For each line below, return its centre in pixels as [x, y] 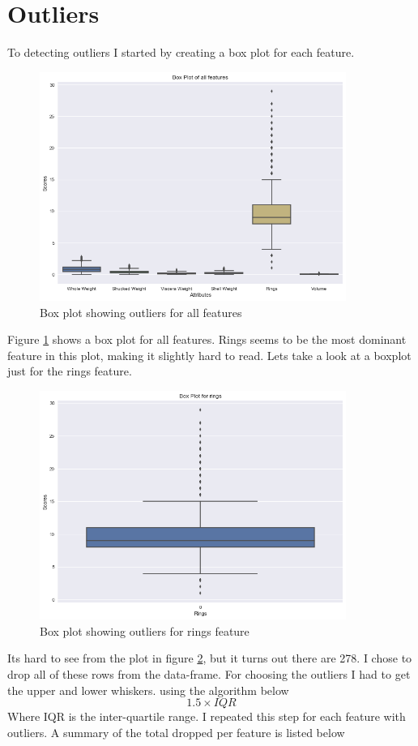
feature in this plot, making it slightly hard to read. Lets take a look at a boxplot [209, 355]
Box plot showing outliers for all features [141, 312]
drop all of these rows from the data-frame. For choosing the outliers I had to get [209, 674]
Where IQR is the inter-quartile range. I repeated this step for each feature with [207, 716]
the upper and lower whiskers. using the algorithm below [148, 690]
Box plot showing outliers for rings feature [145, 630]
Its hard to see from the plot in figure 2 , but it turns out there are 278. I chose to [210, 658]
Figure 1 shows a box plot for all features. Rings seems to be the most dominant [207, 339]
